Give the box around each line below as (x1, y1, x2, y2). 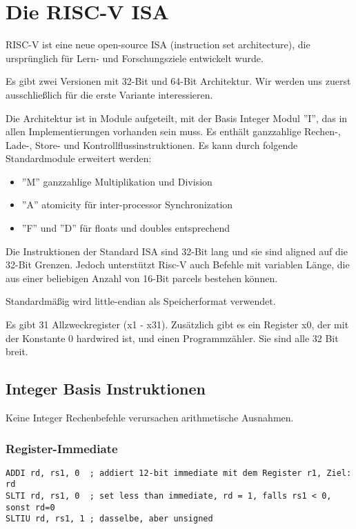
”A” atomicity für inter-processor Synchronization (21, 197, 233, 212)
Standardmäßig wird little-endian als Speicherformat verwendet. (6, 294, 276, 308)
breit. (6, 344, 28, 359)
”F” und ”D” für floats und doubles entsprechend (21, 221, 230, 235)
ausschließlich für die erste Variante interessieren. (6, 87, 213, 101)
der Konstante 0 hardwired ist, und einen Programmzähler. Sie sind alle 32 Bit (6, 330, 339, 345)
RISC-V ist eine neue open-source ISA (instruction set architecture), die (6, 37, 310, 52)
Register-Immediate (6, 439, 118, 457)
